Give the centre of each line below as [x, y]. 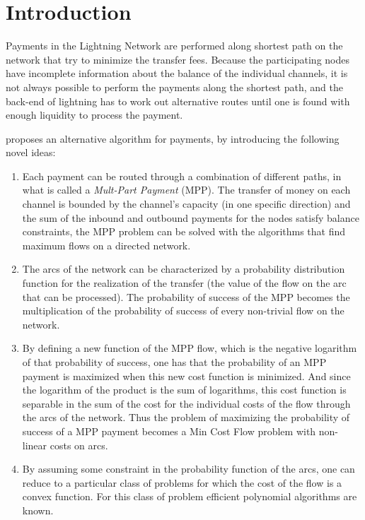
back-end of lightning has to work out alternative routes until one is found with [178, 101]
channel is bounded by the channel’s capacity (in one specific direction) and [186, 204]
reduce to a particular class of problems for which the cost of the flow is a [182, 482]
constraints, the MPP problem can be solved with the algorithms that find [184, 231]
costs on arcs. [79, 445]
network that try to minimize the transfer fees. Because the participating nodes [178, 59]
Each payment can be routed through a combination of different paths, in [182, 176]
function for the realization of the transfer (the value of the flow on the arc [184, 283]
